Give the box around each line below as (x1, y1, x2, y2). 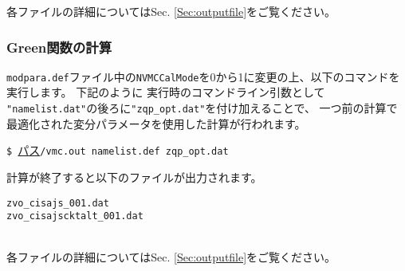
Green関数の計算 (6, 37, 112, 57)
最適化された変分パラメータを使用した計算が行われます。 (6, 115, 306, 132)
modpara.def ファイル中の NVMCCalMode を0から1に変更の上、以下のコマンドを (6, 68, 400, 84)
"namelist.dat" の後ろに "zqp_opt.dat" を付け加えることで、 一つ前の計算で (6, 100, 398, 116)
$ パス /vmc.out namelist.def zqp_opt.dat (6, 142, 229, 159)
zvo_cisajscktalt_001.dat (6, 210, 144, 222)
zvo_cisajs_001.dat (6, 197, 109, 209)
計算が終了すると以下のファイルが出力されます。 (6, 168, 262, 185)
